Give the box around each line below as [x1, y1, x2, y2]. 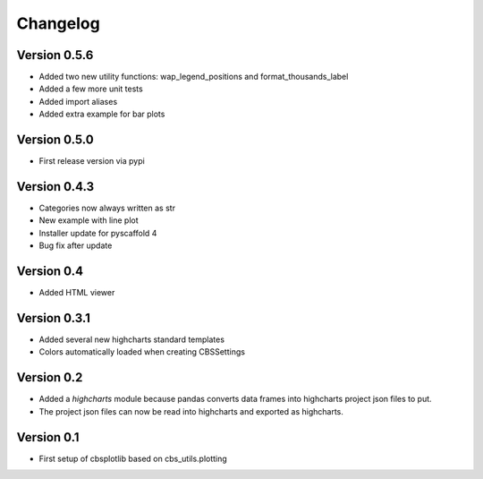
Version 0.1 [16, 430, 80, 445]
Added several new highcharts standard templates [38, 334, 225, 345]
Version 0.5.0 [16, 133, 94, 148]
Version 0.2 [16, 370, 83, 385]
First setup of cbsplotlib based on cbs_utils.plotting [38, 453, 227, 464]
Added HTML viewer [38, 287, 115, 298]
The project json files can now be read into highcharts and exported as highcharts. [38, 406, 344, 416]
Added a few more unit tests [38, 83, 143, 94]
